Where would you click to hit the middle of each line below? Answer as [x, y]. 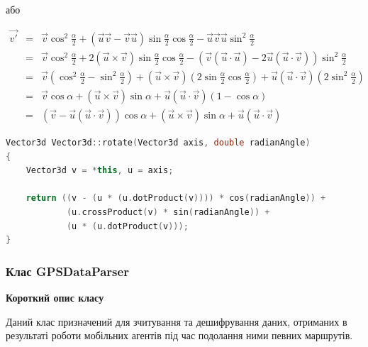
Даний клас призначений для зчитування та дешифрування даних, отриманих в [177, 321]
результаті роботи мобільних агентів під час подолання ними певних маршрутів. [179, 335]
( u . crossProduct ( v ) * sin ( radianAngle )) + [168, 212]
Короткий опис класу [55, 297]
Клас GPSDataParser [67, 271]
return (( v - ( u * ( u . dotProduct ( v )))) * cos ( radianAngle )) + [176, 198]
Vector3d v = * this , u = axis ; [100, 171]
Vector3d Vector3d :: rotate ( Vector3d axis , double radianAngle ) [158, 142]
